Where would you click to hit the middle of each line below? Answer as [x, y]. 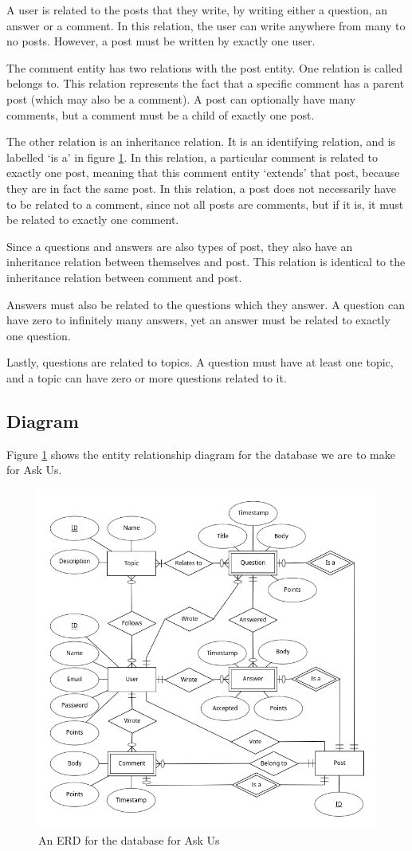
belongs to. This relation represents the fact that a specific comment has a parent [206, 83]
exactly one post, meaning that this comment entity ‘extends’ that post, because [203, 173]
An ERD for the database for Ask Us [129, 839]
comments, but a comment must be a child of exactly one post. [161, 114]
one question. [39, 335]
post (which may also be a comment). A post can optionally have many [181, 98]
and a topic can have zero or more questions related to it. [147, 377]
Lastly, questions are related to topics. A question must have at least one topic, [200, 362]
